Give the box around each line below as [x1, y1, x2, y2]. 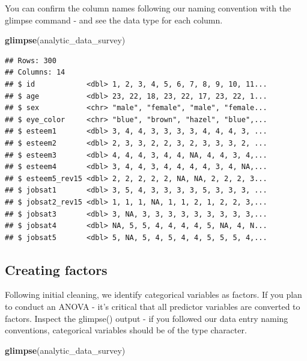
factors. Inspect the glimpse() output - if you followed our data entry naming [5, 312, 288, 324]
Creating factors [5, 260, 108, 279]
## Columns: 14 [5, 68, 65, 77]
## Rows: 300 [5, 56, 56, 65]
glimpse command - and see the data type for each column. [5, 13, 223, 26]
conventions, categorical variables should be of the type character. [5, 324, 247, 336]
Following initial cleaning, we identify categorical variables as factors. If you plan [5, 288, 302, 301]
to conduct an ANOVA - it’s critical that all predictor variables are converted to [5, 300, 300, 313]
